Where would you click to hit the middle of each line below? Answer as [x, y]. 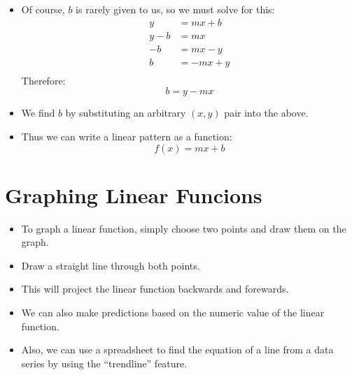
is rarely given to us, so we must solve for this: [175, 9]
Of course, [43, 9]
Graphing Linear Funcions [134, 194]
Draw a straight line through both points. [111, 265]
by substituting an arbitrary [126, 113]
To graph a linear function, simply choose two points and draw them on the [184, 228]
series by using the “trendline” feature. [104, 363]
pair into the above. [266, 113]
